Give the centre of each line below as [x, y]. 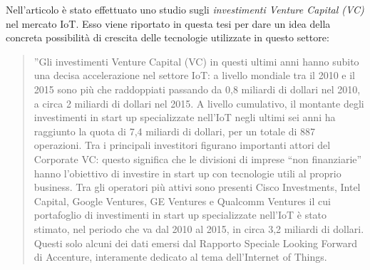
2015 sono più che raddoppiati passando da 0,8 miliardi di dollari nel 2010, [197, 89]
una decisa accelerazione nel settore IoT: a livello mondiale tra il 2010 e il [194, 75]
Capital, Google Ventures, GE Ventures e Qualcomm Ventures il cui [182, 201]
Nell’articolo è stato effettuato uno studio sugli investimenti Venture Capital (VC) [185, 9]
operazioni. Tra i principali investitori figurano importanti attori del [182, 145]
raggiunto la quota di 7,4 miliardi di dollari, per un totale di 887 [174, 131]
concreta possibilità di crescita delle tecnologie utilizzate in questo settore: [168, 37]
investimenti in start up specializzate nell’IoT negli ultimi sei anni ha [185, 117]
